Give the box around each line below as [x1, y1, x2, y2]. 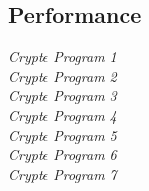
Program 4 [53, 104, 117, 125]
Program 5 [53, 124, 117, 145]
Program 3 [53, 85, 117, 106]
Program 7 [53, 163, 117, 184]
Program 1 [53, 46, 117, 67]
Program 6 [53, 144, 117, 165]
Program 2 [53, 65, 117, 86]
